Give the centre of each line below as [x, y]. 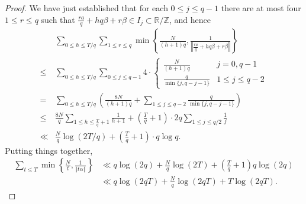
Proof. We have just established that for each [86, 8]
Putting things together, [49, 150]
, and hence [190, 19]
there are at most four [261, 8]
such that [58, 19]
